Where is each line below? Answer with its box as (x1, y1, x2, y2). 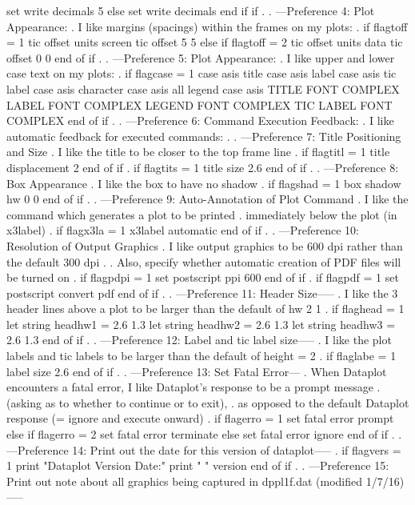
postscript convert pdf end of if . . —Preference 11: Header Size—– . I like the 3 (6, 284, 398, 301)
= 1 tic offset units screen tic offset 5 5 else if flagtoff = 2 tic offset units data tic (6, 34, 403, 50)
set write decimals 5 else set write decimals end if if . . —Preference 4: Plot (6, 2, 375, 18)
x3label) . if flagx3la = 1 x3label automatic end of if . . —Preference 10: (6, 222, 359, 238)
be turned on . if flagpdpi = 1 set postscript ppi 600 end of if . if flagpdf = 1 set (6, 269, 399, 286)
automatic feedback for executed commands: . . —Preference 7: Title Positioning (6, 127, 401, 144)
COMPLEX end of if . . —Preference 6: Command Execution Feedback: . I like (6, 112, 394, 129)
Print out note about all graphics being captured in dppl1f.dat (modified (6, 472, 362, 489)
